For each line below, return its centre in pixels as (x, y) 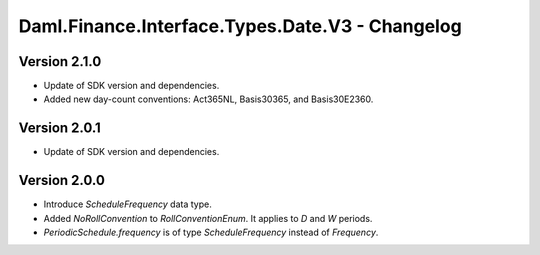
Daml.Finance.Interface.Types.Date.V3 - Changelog (240, 26)
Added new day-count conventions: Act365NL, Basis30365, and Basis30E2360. (208, 99)
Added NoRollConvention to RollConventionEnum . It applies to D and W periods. (208, 218)
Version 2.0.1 (60, 128)
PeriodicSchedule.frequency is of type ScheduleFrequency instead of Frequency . (211, 232)
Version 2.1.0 (60, 61)
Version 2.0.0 (61, 180)
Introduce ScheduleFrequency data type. (127, 204)
